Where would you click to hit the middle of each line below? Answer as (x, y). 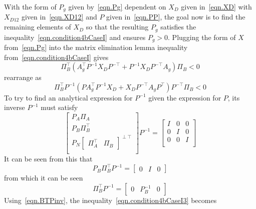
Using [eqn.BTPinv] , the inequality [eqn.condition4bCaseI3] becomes (110, 200)
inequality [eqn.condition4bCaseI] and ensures (75, 37)
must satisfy (59, 107)
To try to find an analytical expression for (68, 97)
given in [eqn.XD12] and (59, 17)
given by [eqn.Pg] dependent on (117, 6)
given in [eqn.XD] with (216, 6)
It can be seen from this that (48, 158)
